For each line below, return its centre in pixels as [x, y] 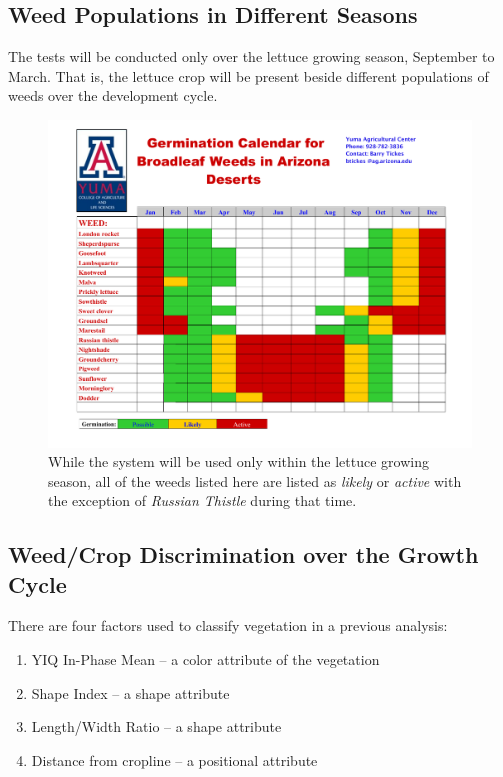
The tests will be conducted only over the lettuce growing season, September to [251, 56]
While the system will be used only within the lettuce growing [238, 461]
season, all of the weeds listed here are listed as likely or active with [255, 480]
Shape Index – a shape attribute [130, 692]
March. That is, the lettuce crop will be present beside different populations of [248, 75]
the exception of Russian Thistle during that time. [202, 500]
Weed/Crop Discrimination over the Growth [243, 554]
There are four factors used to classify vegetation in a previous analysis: [228, 625]
